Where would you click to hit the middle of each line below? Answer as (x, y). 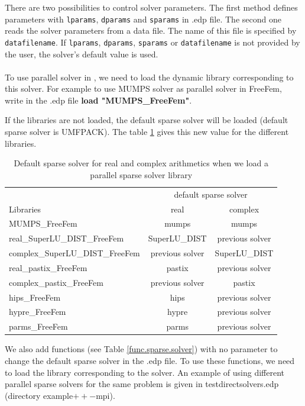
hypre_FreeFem (38, 312)
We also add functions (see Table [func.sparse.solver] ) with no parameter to (141, 349)
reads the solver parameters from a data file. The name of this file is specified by (151, 30)
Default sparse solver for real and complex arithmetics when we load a (141, 163)
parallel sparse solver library (141, 174)
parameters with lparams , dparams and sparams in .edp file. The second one (143, 19)
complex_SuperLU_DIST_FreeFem (74, 253)
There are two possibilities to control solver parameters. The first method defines (151, 7)
